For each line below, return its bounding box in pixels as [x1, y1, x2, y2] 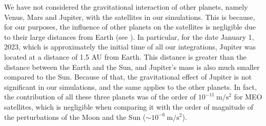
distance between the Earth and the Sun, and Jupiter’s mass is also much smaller [4, 61, 260, 72]
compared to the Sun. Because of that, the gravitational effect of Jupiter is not [4, 71, 252, 82]
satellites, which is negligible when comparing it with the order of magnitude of [4, 101, 254, 112]
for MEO [234, 91, 262, 102]
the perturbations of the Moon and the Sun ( [4, 111, 146, 122]
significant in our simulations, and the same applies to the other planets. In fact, [4, 81, 257, 92]
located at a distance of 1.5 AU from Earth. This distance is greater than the [4, 51, 247, 62]
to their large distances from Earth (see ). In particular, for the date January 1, [4, 31, 254, 42]
